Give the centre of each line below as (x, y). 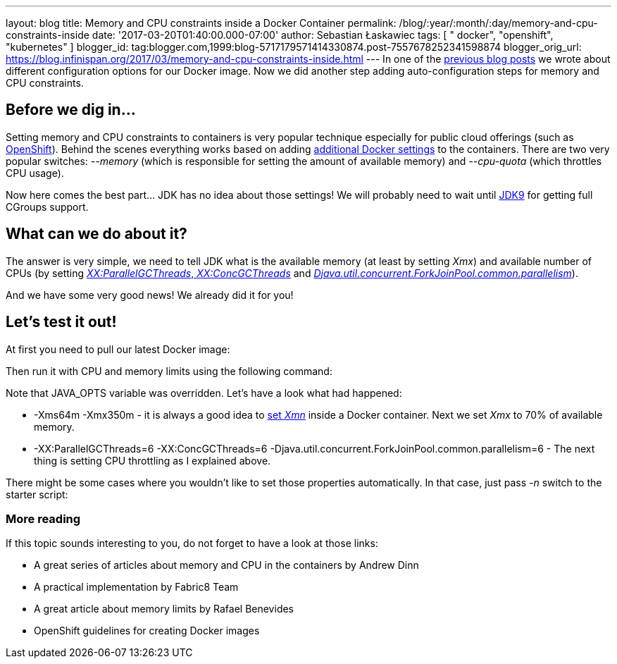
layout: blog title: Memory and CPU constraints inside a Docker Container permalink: (201, 23)
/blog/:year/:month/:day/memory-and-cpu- (498, 23)
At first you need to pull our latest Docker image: (118, 349)
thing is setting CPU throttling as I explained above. (152, 460)
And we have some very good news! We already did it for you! (150, 295)
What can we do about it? (96, 234)
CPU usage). (35, 173)
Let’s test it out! (61, 322)
